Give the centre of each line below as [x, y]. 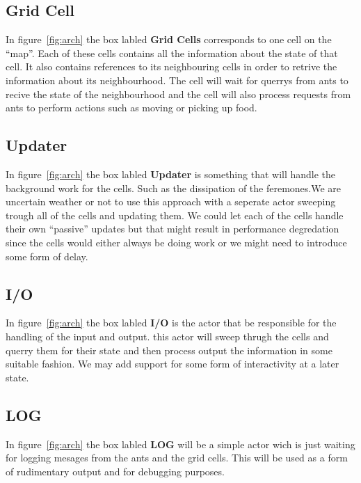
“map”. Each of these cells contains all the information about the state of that [172, 53]
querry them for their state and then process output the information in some [169, 350]
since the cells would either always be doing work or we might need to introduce [176, 242]
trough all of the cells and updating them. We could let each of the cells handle [175, 215]
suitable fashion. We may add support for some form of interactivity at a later [173, 364]
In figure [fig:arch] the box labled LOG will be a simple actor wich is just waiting [180, 444]
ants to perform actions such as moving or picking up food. [131, 108]
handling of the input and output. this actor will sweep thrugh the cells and [167, 336]
